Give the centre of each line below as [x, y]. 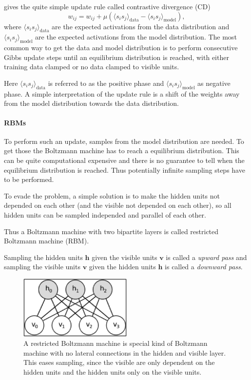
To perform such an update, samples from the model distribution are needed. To [124, 141]
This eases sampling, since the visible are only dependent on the [119, 362]
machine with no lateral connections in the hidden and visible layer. [125, 352]
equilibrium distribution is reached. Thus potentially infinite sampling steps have [125, 170]
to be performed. [29, 179]
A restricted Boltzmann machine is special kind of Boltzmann [116, 343]
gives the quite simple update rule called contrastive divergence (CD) [107, 6]
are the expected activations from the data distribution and [141, 26]
